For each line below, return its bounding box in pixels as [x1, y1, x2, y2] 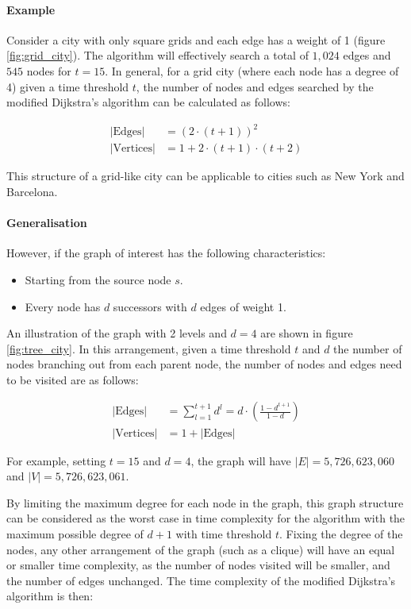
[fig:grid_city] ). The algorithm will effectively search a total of [6, 47, 309, 64]
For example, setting [6, 452, 106, 468]
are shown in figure [260, 325, 353, 341]
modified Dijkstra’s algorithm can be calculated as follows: [6, 94, 290, 110]
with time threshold [175, 525, 272, 542]
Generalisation [6, 214, 87, 231]
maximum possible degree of [6, 525, 144, 542]
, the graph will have [190, 452, 291, 468]
